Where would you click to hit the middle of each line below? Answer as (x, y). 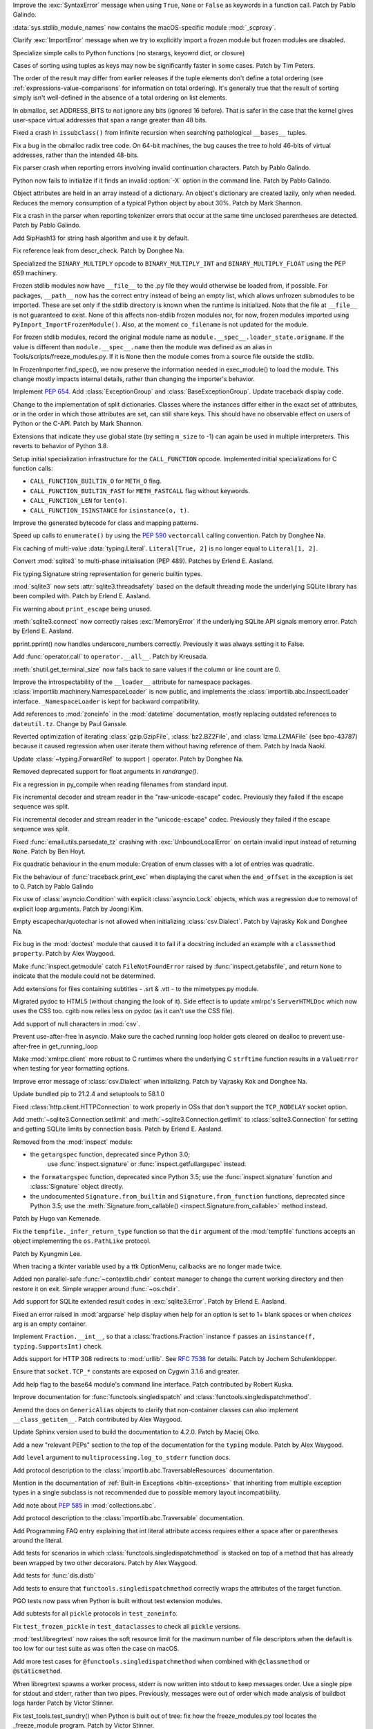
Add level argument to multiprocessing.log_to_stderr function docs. (122, 1458)
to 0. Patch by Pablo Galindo (53, 887)
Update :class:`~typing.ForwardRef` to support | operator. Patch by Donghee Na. (128, 759)
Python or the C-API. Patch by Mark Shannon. (78, 424)
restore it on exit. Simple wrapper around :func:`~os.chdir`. (96, 1288)
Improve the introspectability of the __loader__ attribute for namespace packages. (132, 682)
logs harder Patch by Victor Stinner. (63, 1703)
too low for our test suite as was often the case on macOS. (96, 1649)
